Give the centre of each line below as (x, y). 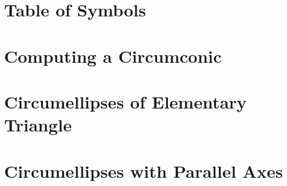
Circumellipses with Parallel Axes (143, 170)
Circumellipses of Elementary (126, 101)
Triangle (38, 125)
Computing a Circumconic (113, 55)
